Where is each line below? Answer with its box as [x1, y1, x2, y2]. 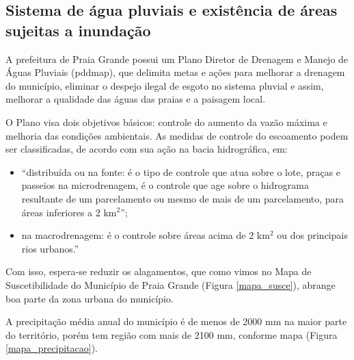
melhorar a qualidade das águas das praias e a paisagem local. [5, 92, 266, 106]
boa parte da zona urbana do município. [5, 291, 174, 305]
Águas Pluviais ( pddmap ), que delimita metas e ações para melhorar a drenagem [5, 65, 345, 79]
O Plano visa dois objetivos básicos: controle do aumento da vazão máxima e [5, 114, 327, 129]
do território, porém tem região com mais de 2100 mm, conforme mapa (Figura [5, 327, 338, 342]
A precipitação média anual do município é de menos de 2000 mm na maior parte [5, 314, 347, 329]
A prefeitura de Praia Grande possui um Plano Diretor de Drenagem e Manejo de [5, 51, 349, 66]
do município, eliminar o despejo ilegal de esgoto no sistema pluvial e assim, [5, 78, 324, 92]
